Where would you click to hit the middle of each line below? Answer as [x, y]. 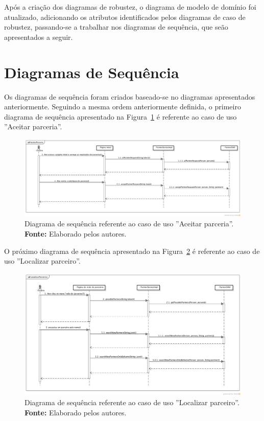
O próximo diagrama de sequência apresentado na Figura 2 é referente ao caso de [132, 251]
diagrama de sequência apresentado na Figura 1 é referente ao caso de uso [121, 116]
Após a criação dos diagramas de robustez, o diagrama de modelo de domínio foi [130, 7]
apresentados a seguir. [39, 37]
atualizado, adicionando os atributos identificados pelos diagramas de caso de [125, 17]
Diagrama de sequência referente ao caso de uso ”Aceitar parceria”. [129, 224]
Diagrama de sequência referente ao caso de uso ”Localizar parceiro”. [132, 402]
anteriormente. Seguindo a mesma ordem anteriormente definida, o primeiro [123, 107]
